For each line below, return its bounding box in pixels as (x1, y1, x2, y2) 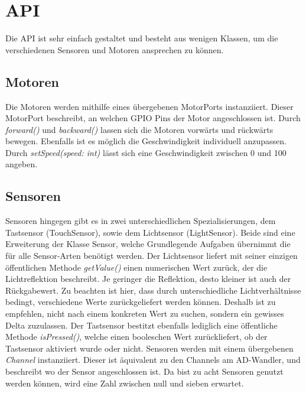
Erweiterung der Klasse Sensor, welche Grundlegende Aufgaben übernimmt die (5, 238, 291, 250)
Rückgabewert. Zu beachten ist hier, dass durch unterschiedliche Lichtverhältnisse (5, 284, 301, 296)
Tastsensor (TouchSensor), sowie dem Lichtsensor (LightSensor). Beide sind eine (5, 226, 295, 238)
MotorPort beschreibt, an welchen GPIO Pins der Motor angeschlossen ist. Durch (5, 112, 301, 124)
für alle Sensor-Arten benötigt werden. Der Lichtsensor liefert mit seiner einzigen (5, 249, 298, 262)
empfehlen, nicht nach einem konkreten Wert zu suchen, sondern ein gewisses (5, 307, 284, 320)
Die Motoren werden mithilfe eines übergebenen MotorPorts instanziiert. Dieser (5, 100, 294, 112)
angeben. (5, 158, 38, 170)
